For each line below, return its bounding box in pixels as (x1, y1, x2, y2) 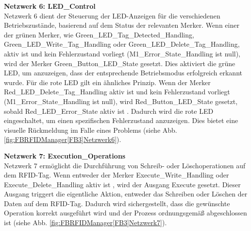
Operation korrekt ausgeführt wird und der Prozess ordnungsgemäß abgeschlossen (4, 208, 247, 218)
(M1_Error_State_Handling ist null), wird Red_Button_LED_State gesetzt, (4, 96, 238, 106)
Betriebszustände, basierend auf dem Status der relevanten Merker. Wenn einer (4, 20, 239, 30)
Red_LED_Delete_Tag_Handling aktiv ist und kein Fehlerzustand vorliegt (4, 87, 230, 97)
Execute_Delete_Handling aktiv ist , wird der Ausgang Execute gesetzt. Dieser (4, 179, 241, 189)
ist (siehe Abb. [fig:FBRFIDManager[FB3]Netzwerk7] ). (4, 217, 167, 228)
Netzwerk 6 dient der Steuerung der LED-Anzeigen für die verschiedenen (4, 10, 220, 20)
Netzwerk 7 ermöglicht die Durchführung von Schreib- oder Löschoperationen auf (4, 160, 246, 170)
